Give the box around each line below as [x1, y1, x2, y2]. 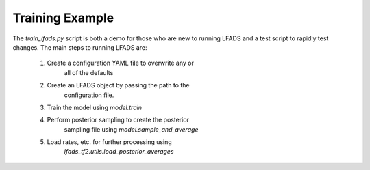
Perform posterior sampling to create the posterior [47, 116, 190, 124]
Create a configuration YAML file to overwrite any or [47, 59, 195, 68]
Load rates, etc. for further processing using [47, 138, 173, 146]
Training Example [12, 10, 114, 25]
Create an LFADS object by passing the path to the [47, 81, 190, 89]
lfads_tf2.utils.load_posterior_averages [64, 147, 174, 156]
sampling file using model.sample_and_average [64, 125, 199, 133]
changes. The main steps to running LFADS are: [12, 43, 147, 51]
